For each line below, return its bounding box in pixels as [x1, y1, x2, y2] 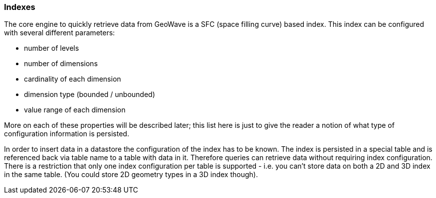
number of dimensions [24, 59, 98, 68]
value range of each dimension [24, 105, 126, 114]
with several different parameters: [4, 28, 115, 37]
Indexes [4, 2, 35, 12]
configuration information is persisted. [4, 129, 129, 138]
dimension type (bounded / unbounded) [24, 90, 155, 99]
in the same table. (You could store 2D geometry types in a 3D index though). [4, 170, 258, 179]
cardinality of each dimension [24, 75, 121, 84]
